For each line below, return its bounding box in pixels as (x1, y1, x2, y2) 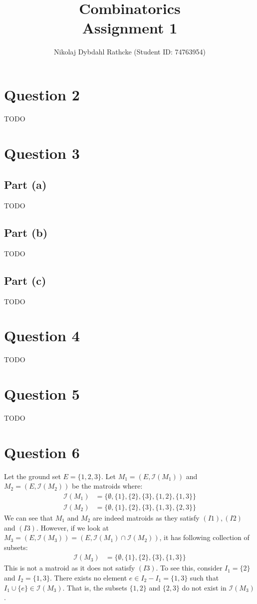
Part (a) (4, 177, 47, 192)
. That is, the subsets (62, 582, 127, 593)
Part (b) (4, 225, 48, 240)
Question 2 (4, 84, 80, 104)
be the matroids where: (72, 481, 143, 491)
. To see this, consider (156, 563, 223, 573)
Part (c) (4, 272, 46, 288)
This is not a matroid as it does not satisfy (4, 563, 135, 573)
